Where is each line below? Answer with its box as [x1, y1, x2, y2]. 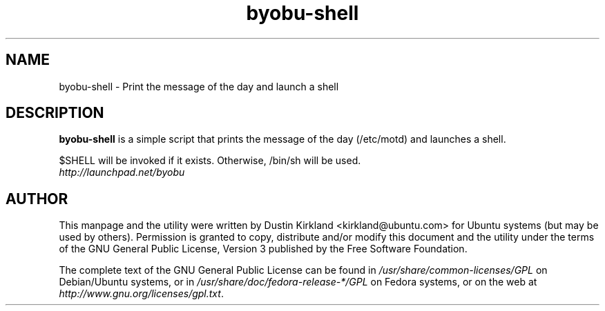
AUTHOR [6, 190, 68, 208]
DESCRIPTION [6, 104, 104, 122]
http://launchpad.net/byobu [59, 166, 185, 179]
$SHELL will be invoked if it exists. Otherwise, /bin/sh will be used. [59, 154, 361, 167]
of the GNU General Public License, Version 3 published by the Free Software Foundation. [59, 243, 468, 255]
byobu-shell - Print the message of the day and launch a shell [59, 80, 339, 92]
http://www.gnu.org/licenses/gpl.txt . [59, 288, 224, 300]
